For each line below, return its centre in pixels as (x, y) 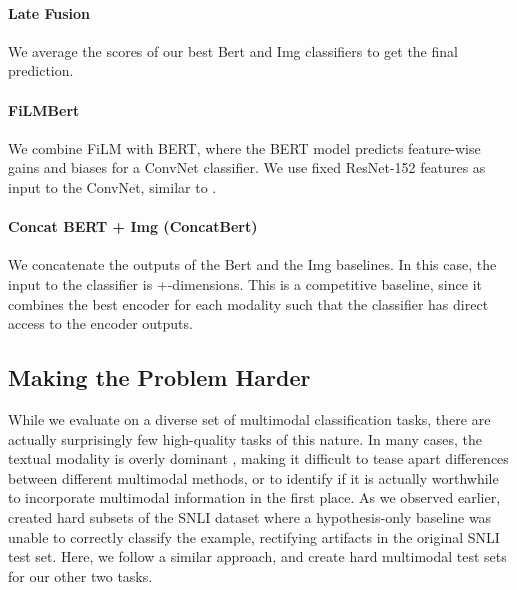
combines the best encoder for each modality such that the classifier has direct (248, 303)
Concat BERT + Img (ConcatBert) (133, 226)
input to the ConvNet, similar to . (112, 186)
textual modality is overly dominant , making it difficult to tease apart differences (258, 458)
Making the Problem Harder (159, 377)
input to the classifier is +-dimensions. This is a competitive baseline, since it (245, 283)
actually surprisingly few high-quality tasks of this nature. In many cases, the (245, 438)
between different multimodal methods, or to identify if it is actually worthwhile (253, 477)
